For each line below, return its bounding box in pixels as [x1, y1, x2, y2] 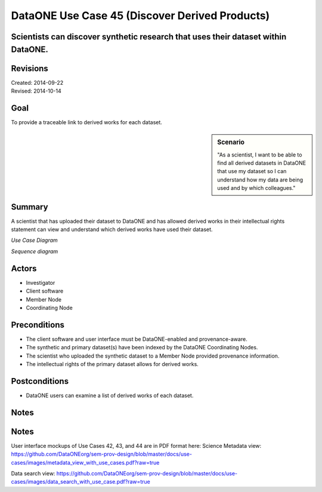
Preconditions [11, 319, 65, 330]
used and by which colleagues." [217, 184, 296, 192]
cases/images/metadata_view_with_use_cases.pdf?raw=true [11, 459, 160, 466]
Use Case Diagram [11, 236, 58, 244]
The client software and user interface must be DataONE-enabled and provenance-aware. [26, 335, 247, 343]
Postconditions [11, 376, 69, 386]
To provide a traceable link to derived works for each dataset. [11, 118, 162, 125]
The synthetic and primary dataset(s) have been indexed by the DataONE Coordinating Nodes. [26, 344, 258, 351]
